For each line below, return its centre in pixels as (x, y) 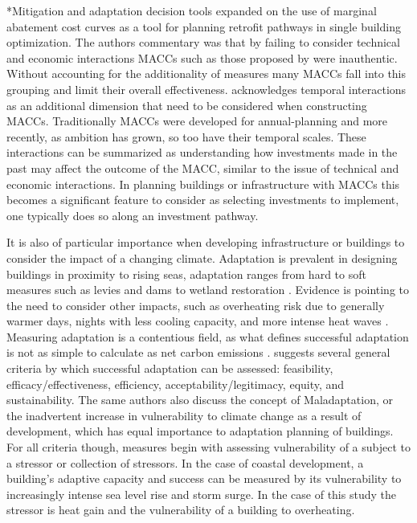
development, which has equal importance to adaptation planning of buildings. (200, 431)
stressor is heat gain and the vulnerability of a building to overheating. (181, 510)
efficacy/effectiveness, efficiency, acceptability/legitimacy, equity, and (176, 384)
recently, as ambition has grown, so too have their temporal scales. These (186, 136)
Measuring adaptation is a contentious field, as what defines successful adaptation (208, 336)
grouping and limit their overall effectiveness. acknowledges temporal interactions (206, 89)
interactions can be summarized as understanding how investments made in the (202, 152)
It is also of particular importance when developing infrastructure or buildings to (206, 242)
